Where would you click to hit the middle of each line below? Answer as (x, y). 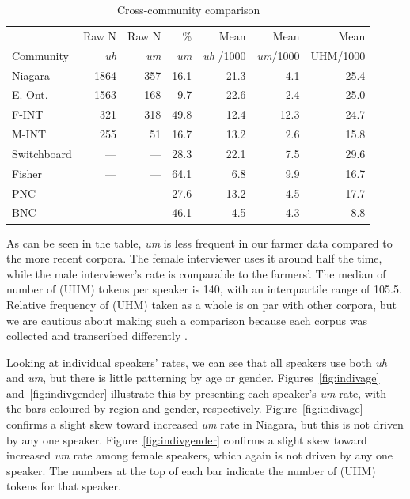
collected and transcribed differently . (97, 336)
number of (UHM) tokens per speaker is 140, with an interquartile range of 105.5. (204, 289)
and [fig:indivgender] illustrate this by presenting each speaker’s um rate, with (197, 393)
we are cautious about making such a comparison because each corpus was (187, 320)
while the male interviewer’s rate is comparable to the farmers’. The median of (196, 273)
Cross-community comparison (189, 9)
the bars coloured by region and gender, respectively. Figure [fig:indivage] (185, 408)
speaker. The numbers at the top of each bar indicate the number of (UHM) (191, 470)
